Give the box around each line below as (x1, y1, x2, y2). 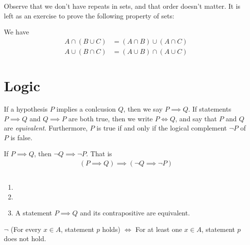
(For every (11, 224, 41, 234)
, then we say (123, 103, 163, 114)
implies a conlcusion (56, 103, 116, 114)
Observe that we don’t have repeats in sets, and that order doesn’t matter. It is (4, 1, 241, 11)
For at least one (135, 224, 182, 234)
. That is (86, 148, 112, 159)
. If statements (188, 103, 232, 114)
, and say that (175, 113, 217, 123)
